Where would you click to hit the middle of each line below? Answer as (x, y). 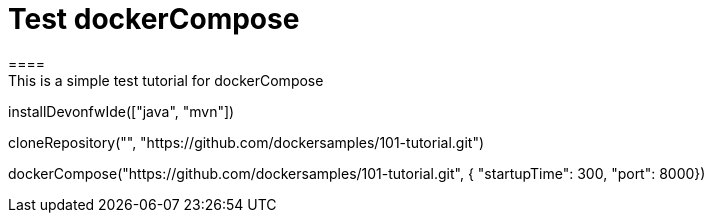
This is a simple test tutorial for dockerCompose (166, 80)
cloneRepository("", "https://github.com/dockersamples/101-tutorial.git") (246, 142)
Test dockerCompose (154, 19)
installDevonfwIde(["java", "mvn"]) (121, 111)
